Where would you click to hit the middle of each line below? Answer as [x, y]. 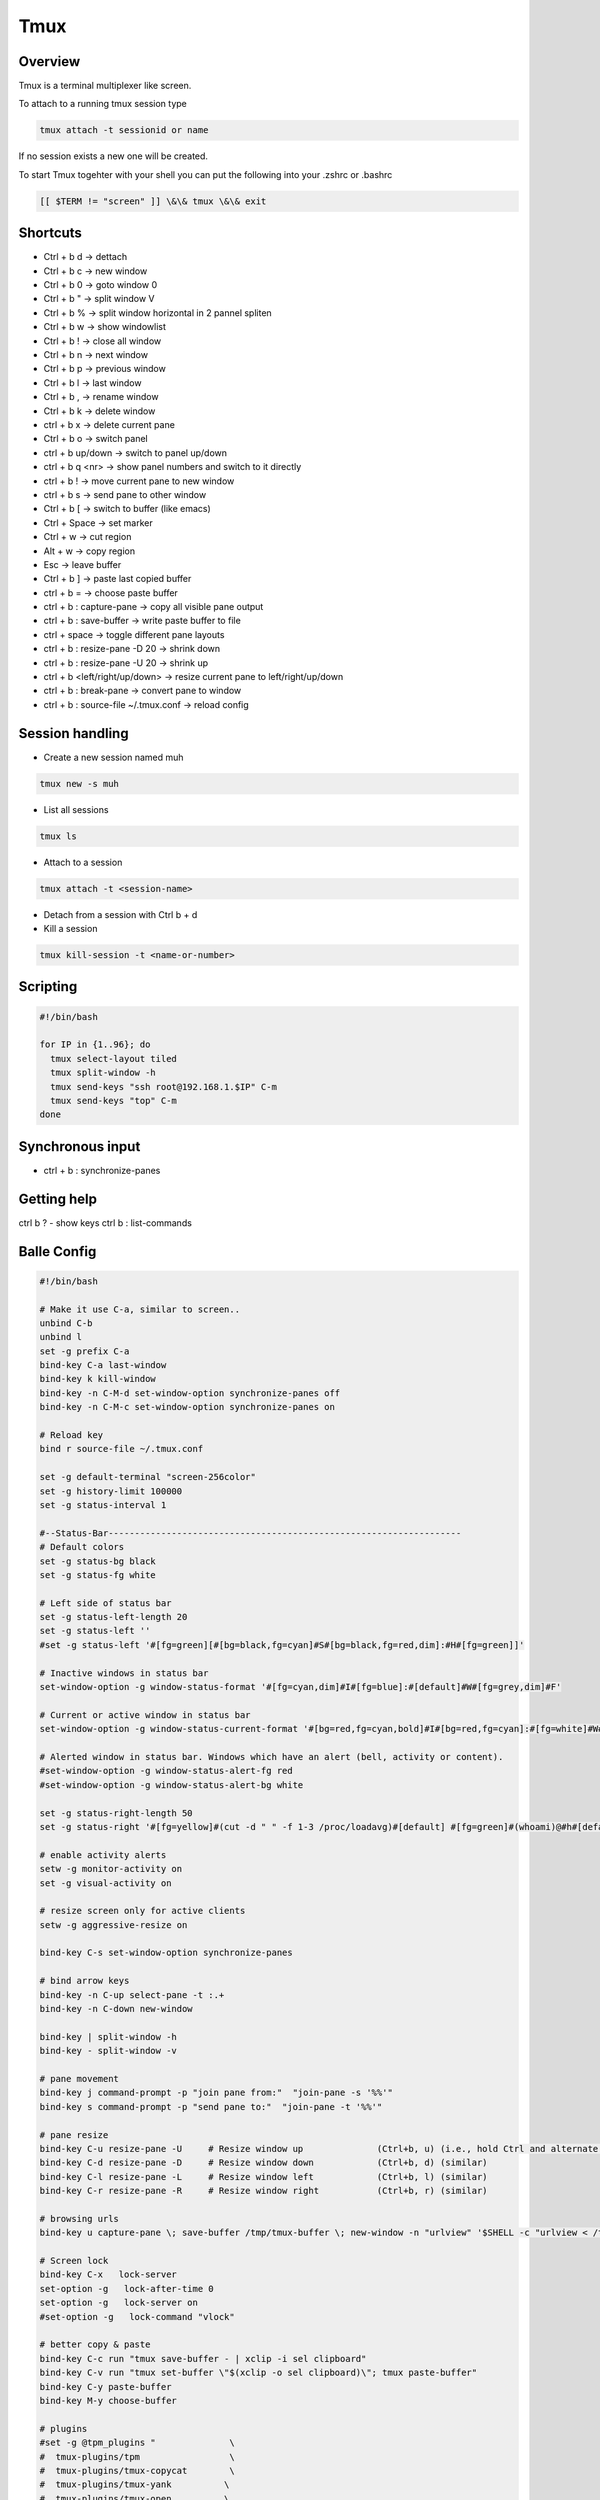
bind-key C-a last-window [103, 1365]
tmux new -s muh [79, 783]
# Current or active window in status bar [145, 1714]
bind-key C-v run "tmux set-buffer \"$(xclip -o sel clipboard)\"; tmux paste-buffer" [258, 2373]
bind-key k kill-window [98, 1379]
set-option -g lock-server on [119, 2303]
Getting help [57, 1198]
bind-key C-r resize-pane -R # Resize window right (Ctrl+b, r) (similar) [264, 2191]
